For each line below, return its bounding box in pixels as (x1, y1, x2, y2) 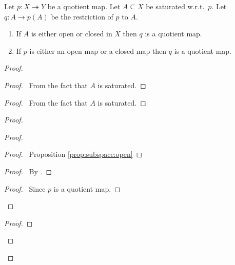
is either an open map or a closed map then (29, 45, 167, 56)
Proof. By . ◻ (4, 166, 52, 176)
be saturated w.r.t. (146, 1, 205, 11)
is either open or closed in (31, 28, 112, 39)
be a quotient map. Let (47, 1, 121, 11)
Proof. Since (4, 183, 46, 194)
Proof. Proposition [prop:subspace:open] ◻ (4, 149, 143, 159)
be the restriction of (51, 11, 113, 22)
